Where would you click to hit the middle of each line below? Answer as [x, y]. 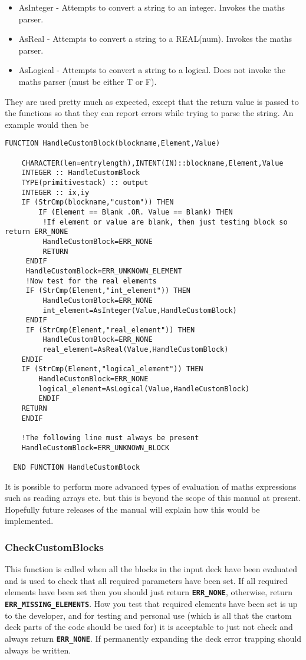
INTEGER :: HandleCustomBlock [81, 173]
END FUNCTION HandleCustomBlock [77, 467]
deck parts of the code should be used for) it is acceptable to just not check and [149, 627]
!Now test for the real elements [91, 281]
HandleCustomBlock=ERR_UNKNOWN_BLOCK [96, 448]
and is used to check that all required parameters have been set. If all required [147, 580]
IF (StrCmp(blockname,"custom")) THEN [98, 202]
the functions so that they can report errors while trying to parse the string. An [149, 113]
